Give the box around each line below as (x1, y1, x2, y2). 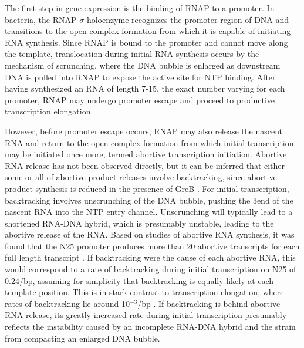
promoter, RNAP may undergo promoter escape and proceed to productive (5, 93, 275, 106)
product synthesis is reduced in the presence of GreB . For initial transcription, (5, 182, 289, 194)
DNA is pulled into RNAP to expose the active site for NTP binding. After (5, 70, 276, 83)
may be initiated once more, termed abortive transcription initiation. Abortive (5, 148, 287, 160)
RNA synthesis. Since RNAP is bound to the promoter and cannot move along (5, 36, 288, 48)
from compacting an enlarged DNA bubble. (5, 332, 160, 344)
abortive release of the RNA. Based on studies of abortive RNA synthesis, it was (5, 228, 295, 241)
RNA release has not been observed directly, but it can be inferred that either (5, 159, 285, 171)
